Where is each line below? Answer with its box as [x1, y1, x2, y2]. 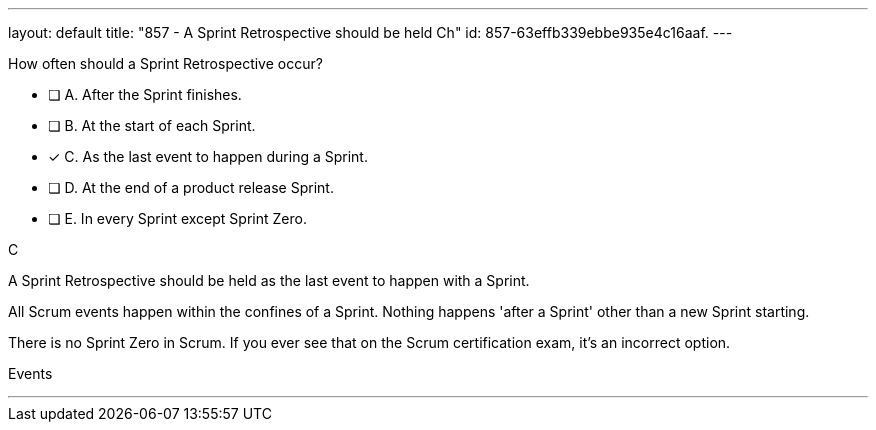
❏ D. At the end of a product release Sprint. [48, 179, 334, 196]
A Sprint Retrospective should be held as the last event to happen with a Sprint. [8, 272, 530, 289]
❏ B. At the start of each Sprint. [48, 117, 256, 134]
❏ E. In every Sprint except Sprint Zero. [48, 210, 307, 227]
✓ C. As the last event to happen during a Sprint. [48, 148, 368, 165]
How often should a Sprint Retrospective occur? [8, 55, 323, 72]
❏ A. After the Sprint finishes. [48, 86, 242, 103]
